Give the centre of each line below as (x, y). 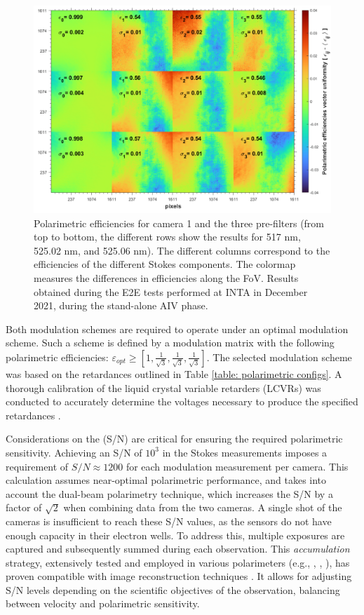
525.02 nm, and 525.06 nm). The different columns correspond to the (182, 250)
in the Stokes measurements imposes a (245, 452)
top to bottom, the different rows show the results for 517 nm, (167, 237)
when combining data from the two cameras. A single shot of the (203, 507)
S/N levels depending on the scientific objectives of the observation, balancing (173, 589)
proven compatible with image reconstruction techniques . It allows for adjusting (179, 576)
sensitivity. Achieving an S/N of (74, 452)
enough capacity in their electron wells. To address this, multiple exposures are (175, 535)
